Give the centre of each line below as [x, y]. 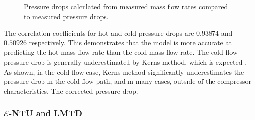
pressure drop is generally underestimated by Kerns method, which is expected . [126, 61]
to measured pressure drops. [66, 16]
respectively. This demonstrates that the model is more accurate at [130, 42]
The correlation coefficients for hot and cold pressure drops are [99, 33]
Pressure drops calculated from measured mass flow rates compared [126, 6]
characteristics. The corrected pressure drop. [71, 91]
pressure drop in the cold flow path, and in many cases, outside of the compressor [128, 81]
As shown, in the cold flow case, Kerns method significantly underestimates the [124, 71]
